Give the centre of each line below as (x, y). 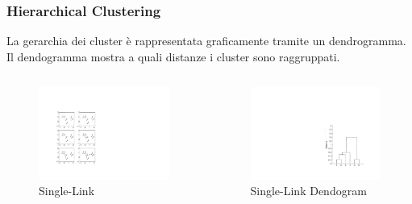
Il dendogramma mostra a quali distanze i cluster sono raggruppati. (173, 56)
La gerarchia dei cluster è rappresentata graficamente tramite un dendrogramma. (206, 41)
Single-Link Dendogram (308, 191)
